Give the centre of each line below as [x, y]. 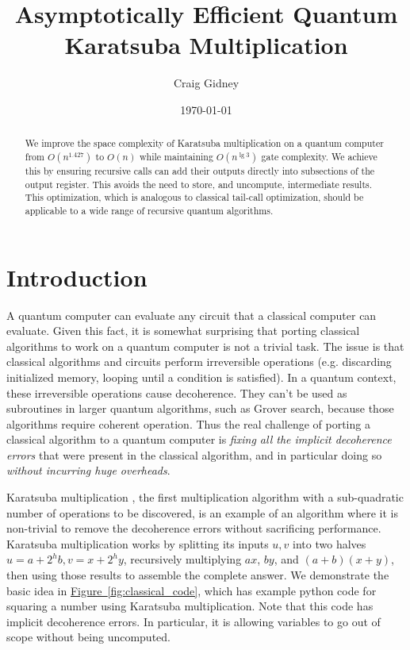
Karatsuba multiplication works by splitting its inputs [138, 543]
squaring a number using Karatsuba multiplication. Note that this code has [190, 606]
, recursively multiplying [182, 559]
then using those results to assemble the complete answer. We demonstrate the [198, 575]
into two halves [330, 543]
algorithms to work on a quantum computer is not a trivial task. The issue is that [205, 346]
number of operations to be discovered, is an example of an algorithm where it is [202, 512]
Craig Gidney [206, 83]
